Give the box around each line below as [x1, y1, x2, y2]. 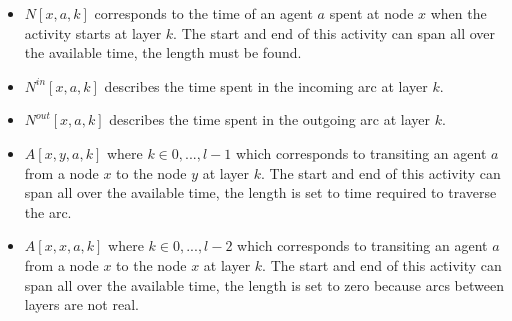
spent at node [329, 3, 414, 23]
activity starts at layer [24, 22, 162, 43]
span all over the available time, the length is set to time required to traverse [24, 182, 497, 203]
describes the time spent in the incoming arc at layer [104, 75, 428, 96]
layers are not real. [24, 294, 139, 315]
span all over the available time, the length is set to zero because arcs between [24, 274, 504, 295]
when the [430, 3, 487, 23]
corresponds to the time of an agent [94, 3, 313, 23]
